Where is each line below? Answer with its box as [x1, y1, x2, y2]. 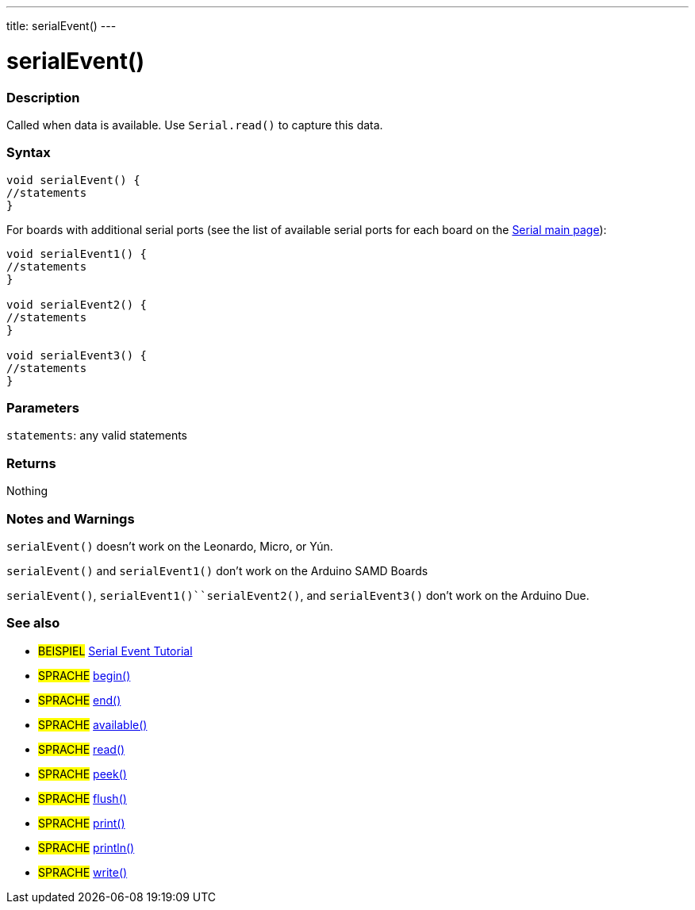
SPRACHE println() [38, 840, 135, 854]
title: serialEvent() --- [6, 19, 117, 33]
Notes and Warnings [6, 510, 135, 527]
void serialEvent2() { [6, 298, 148, 311]
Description [6, 89, 80, 106]
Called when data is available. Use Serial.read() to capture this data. [6, 117, 383, 132]
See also [6, 615, 60, 632]
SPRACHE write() [38, 865, 128, 879]
